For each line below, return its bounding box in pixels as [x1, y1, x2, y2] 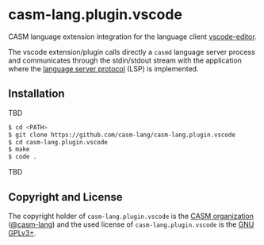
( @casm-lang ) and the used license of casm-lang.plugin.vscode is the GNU [8, 220, 254, 229]
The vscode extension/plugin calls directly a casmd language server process [8, 47, 255, 56]
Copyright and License [8, 190, 123, 204]
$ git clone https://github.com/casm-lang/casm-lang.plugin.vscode [8, 131, 236, 139]
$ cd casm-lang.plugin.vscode [8, 138, 109, 146]
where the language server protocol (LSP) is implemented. [8, 63, 199, 73]
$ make [8, 145, 30, 154]
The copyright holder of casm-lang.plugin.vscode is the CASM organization [8, 211, 254, 220]
